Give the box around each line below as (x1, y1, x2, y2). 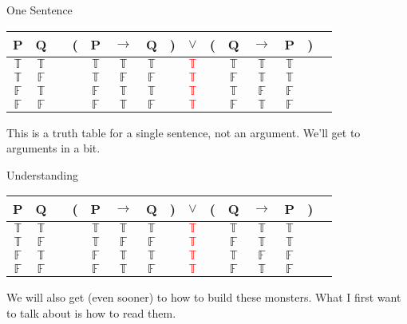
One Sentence (6, 2, 73, 18)
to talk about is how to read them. (6, 304, 176, 321)
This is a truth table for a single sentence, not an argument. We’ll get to (6, 124, 361, 140)
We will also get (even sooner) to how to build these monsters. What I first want (6, 289, 401, 306)
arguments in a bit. (6, 140, 101, 156)
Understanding (6, 166, 78, 183)
